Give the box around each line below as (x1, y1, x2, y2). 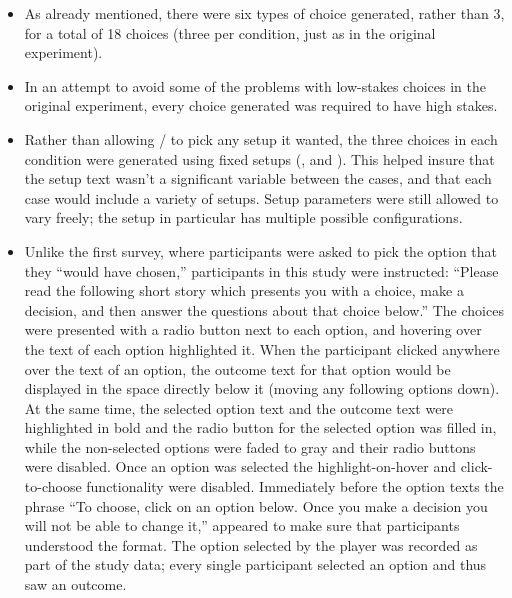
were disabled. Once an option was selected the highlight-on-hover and (24, 456, 456, 477)
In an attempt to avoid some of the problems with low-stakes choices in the (24, 75, 486, 96)
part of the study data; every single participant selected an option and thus (24, 554, 487, 575)
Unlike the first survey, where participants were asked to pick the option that (24, 240, 498, 261)
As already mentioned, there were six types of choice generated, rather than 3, (24, 3, 505, 23)
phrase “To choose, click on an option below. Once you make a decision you (24, 495, 488, 516)
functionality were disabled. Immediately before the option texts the (86, 476, 504, 497)
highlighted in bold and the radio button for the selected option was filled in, (24, 417, 497, 438)
